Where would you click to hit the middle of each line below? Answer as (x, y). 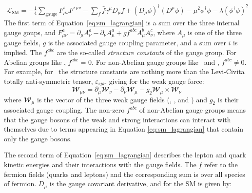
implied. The (23, 52)
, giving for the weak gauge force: (155, 81)
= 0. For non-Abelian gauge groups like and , (150, 62)
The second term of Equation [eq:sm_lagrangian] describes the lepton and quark (125, 155)
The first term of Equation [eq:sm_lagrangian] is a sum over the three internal (122, 23)
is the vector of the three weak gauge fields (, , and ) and (122, 99)
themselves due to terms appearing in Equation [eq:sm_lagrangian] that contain (124, 129)
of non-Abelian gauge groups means (193, 110)
